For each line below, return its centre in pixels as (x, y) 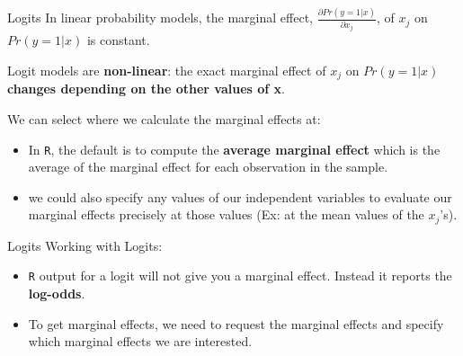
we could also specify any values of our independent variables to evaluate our (240, 196)
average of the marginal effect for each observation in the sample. (208, 167)
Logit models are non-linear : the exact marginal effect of (167, 70)
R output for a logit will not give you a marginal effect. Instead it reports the (240, 276)
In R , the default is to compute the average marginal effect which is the (234, 149)
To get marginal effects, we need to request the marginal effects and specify (236, 323)
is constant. (118, 40)
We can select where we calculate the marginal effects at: (164, 118)
